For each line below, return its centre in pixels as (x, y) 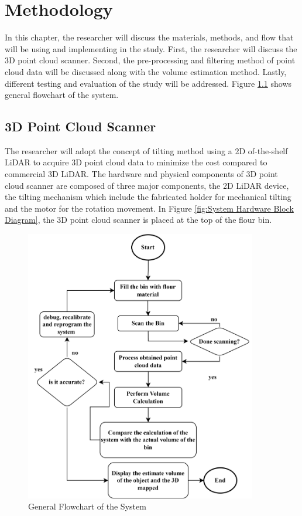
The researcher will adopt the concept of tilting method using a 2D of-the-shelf (146, 150)
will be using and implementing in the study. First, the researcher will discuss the (151, 48)
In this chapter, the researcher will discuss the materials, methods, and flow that (149, 37)
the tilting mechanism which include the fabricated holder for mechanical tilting (148, 197)
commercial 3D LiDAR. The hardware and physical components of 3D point (141, 174)
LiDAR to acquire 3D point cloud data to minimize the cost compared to (136, 162)
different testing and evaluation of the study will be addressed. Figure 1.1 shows (148, 83)
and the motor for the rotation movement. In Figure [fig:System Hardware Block (149, 208)
